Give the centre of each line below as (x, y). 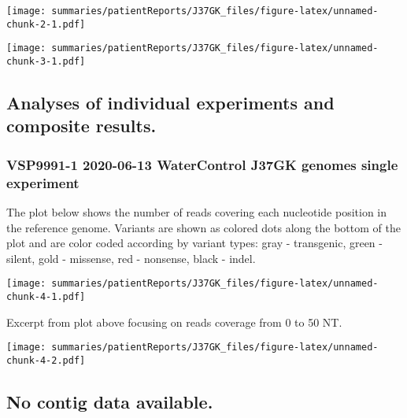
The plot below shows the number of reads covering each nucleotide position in (197, 211)
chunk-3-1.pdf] (46, 61)
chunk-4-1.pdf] (46, 296)
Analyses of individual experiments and (170, 103)
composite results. (81, 126)
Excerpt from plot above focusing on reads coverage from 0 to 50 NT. (174, 322)
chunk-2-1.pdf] (46, 24)
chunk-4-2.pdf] (46, 360)
